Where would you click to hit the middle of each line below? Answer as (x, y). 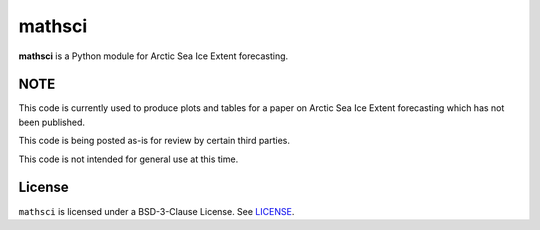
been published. (51, 122)
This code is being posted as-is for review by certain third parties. (154, 141)
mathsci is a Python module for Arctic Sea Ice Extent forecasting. (153, 56)
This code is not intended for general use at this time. (128, 159)
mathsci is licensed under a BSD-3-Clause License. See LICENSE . (156, 211)
